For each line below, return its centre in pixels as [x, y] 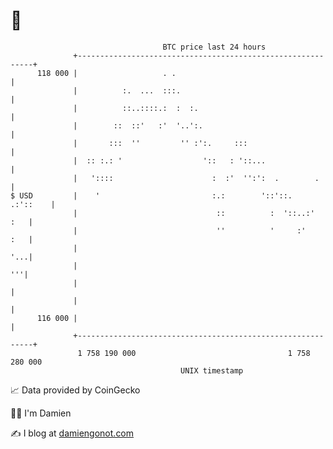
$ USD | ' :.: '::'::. [151, 195]
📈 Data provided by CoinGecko [75, 390]
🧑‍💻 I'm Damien [41, 413]
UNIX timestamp [212, 370]
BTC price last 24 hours [214, 47]
